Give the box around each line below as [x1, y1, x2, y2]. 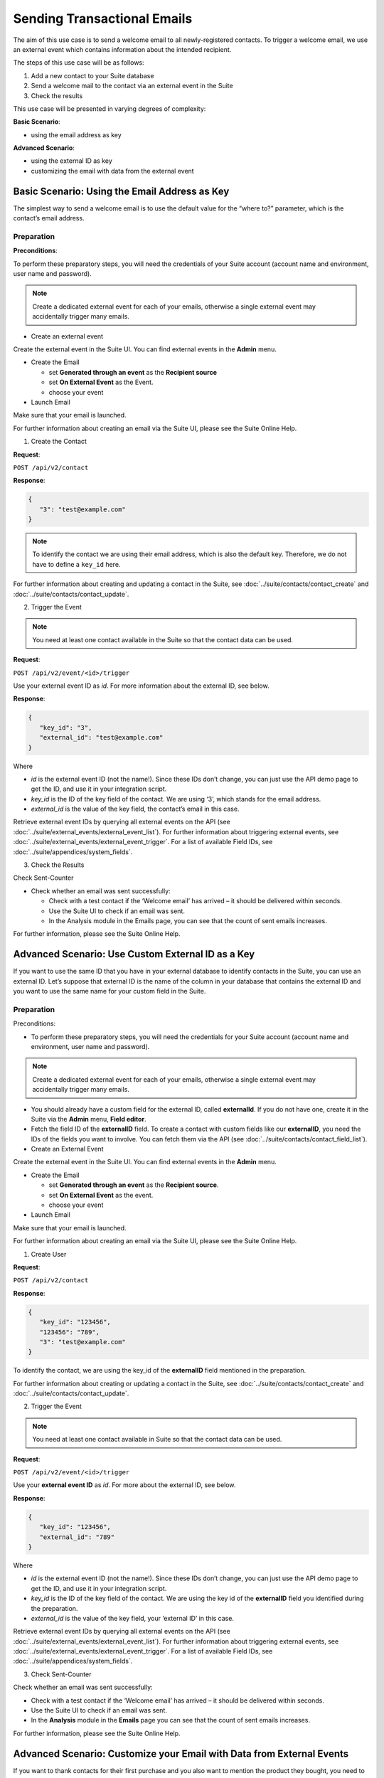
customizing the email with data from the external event [31, 166, 195, 175]
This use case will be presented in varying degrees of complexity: [13, 104, 206, 113]
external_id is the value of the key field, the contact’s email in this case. [31, 804, 240, 814]
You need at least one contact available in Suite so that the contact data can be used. [32, 1435, 282, 1444]
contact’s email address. [13, 214, 85, 223]
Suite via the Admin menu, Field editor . [31, 1114, 146, 1123]
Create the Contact [31, 437, 87, 446]
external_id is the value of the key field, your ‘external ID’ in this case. [31, 1614, 235, 1622]
